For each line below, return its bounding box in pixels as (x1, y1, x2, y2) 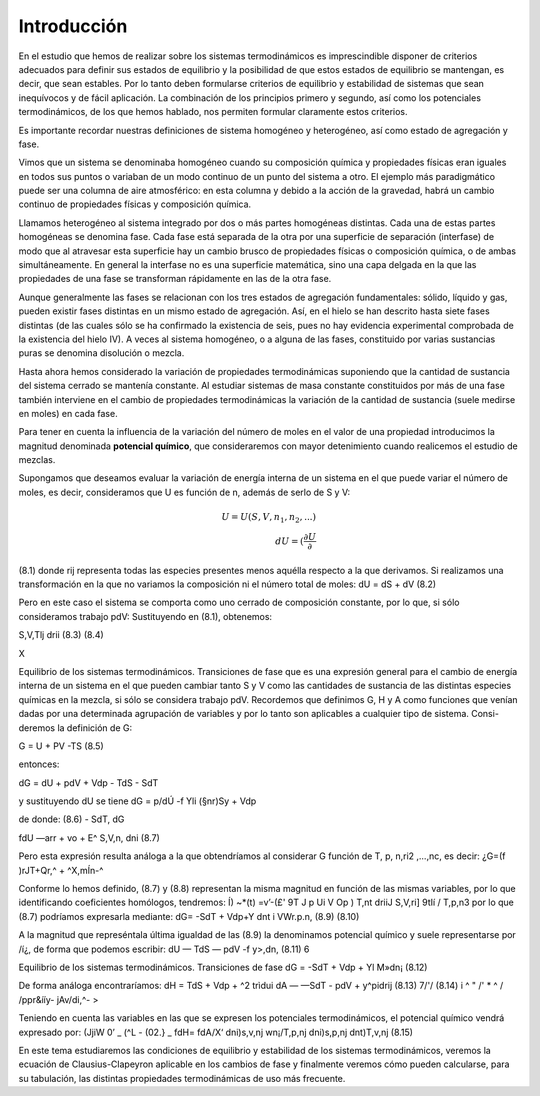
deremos (18, 721, 55, 734)
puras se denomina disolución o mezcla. (18, 347, 185, 359)
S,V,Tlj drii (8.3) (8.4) (18, 629, 104, 641)
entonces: (18, 758, 60, 770)
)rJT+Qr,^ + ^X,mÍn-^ (18, 864, 104, 876)
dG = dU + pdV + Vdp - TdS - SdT (18, 776, 159, 789)
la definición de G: (56, 721, 133, 734)
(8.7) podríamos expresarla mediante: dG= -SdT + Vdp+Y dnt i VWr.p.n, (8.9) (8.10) (18, 910, 360, 922)
